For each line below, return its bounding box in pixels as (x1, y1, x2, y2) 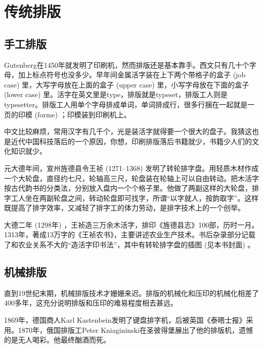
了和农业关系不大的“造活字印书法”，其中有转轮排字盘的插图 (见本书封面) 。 (4, 239, 255, 250)
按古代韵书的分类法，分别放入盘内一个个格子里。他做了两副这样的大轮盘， (4, 183, 252, 193)
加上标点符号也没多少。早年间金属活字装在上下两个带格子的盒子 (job (18, 69, 246, 80)
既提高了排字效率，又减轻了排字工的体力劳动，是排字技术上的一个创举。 (4, 202, 245, 213)
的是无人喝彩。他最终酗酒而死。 (4, 334, 110, 345)
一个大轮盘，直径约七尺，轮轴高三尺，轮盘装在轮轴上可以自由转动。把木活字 (4, 172, 259, 183)
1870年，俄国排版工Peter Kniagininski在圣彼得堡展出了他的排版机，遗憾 (18, 324, 253, 335)
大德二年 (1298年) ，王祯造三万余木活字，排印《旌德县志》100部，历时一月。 (4, 219, 259, 230)
